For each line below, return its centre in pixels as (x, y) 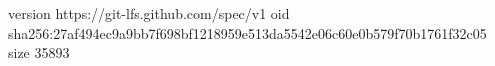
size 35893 (39, 52)
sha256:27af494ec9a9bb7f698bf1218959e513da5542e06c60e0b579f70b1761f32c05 (247, 32)
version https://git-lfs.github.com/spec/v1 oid (149, 13)
